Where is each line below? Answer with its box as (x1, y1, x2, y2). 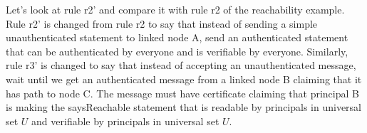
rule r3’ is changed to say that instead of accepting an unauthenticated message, (6, 58, 356, 73)
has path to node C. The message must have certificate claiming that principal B (6, 85, 359, 100)
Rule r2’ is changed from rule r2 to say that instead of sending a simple (6, 16, 318, 31)
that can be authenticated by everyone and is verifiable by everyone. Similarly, (6, 43, 348, 58)
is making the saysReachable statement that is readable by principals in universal (6, 100, 361, 115)
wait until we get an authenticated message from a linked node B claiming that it (6, 71, 362, 86)
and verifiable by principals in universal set (31, 113, 219, 128)
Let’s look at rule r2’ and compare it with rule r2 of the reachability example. (6, 2, 345, 16)
